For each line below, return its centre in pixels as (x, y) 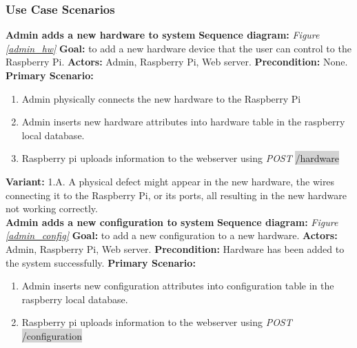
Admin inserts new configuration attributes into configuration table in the (178, 286)
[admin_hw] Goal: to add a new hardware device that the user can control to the (178, 48)
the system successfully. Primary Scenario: (101, 262)
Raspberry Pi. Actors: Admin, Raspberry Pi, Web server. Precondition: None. (177, 62)
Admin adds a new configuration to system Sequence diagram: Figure (172, 222)
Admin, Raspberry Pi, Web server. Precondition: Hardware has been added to (175, 248)
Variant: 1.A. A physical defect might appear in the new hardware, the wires (170, 181)
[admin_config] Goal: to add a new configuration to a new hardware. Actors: (172, 235)
